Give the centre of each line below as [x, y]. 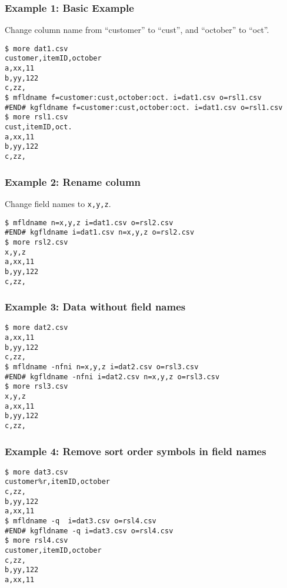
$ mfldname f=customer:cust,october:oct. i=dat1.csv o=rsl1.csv [133, 98]
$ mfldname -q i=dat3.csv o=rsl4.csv [81, 521]
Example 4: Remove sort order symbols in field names [136, 451]
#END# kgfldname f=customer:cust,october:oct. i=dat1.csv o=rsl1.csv [144, 107]
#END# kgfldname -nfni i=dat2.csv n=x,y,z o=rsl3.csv [112, 377]
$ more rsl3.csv [36, 387]
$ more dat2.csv [36, 328]
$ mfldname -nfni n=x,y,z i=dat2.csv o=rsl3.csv [102, 367]
